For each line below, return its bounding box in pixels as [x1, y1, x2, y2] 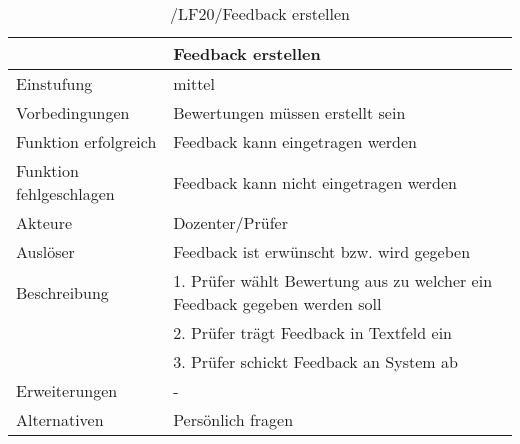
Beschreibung [16, 280, 109, 304]
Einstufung [16, 72, 93, 95]
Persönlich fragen [173, 408, 294, 431]
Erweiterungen [16, 379, 118, 402]
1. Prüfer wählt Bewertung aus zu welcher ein [173, 269, 493, 292]
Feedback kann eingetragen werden [173, 130, 418, 153]
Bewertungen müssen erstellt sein [173, 101, 406, 124]
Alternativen [16, 408, 104, 431]
